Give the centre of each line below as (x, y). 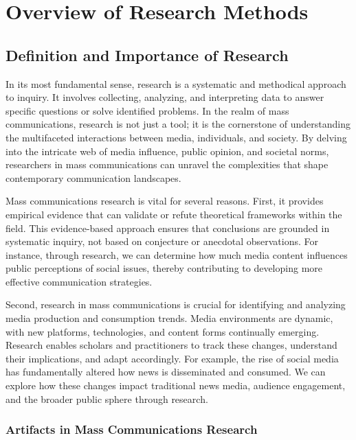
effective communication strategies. (79, 281)
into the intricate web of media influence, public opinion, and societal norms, (167, 151)
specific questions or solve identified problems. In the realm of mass (147, 110)
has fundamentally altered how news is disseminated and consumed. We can (166, 372)
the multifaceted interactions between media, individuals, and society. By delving (176, 137)
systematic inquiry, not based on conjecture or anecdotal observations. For (162, 241)
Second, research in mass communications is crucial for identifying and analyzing (176, 304)
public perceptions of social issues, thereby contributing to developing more (164, 268)
